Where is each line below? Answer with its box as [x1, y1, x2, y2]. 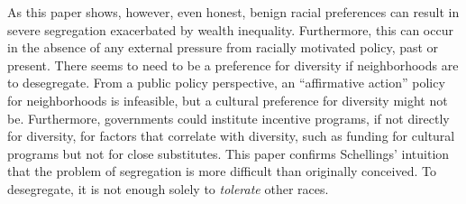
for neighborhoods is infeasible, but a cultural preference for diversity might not [7, 90, 448, 109]
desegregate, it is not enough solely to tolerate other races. [7, 179, 329, 198]
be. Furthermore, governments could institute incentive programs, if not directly [7, 108, 450, 127]
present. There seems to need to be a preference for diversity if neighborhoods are [7, 55, 459, 74]
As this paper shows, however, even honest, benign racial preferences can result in [7, 3, 460, 21]
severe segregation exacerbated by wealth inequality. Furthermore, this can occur [7, 20, 453, 39]
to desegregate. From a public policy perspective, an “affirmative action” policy [7, 73, 445, 92]
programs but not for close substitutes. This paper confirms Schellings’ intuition [7, 144, 450, 162]
